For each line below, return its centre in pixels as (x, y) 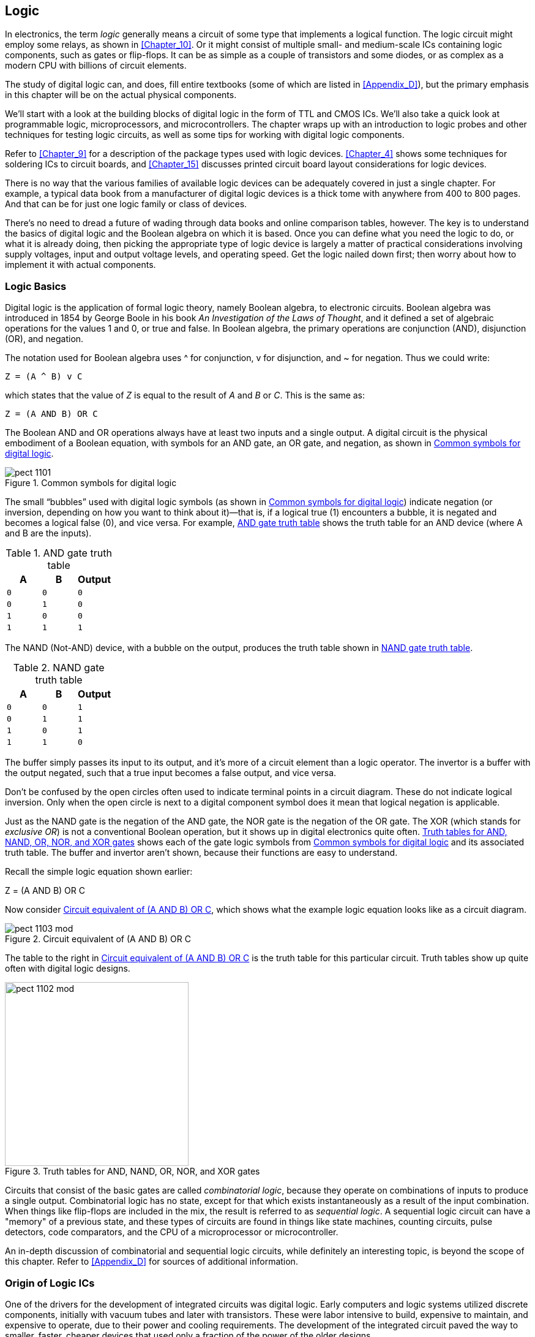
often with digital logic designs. (68, 969)
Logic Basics (36, 286)
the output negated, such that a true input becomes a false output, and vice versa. (171, 773)
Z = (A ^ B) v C (44, 377)
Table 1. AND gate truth (59, 553)
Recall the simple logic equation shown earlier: (99, 872)
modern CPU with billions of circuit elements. (96, 66)
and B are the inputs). (48, 533)
